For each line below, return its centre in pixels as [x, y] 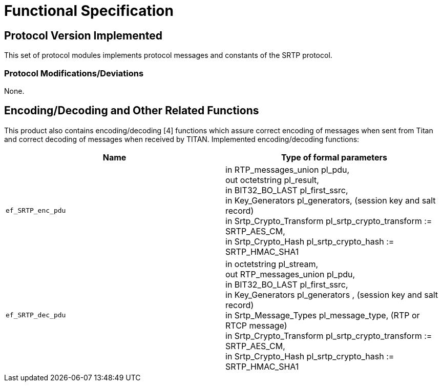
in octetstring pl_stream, [272, 264]
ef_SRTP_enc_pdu [36, 211]
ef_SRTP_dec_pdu [36, 315]
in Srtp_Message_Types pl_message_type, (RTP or [323, 315]
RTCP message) [256, 325]
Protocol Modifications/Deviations [74, 73]
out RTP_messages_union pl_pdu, [290, 274]
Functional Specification [89, 11]
